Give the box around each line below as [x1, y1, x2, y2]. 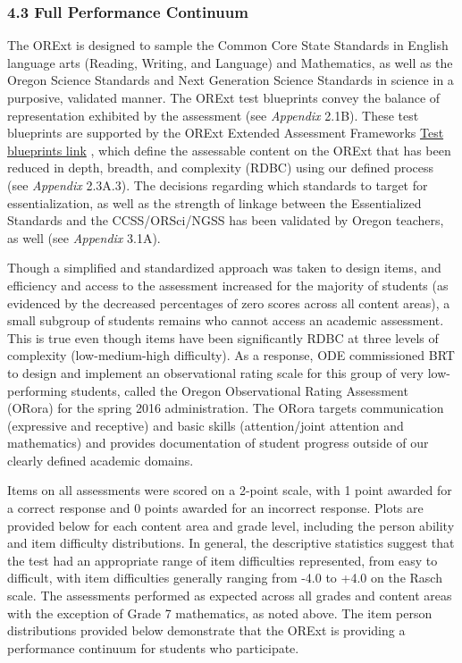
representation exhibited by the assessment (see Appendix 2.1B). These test [7, 105, 419, 124]
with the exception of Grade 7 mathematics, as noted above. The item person [7, 603, 433, 622]
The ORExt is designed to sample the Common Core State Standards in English [7, 36, 449, 55]
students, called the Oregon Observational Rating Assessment [71, 381, 408, 399]
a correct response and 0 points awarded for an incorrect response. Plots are [7, 499, 424, 517]
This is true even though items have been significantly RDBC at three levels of [7, 328, 439, 347]
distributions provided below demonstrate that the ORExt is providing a [7, 621, 406, 640]
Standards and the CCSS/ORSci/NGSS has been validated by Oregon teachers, [7, 211, 444, 230]
